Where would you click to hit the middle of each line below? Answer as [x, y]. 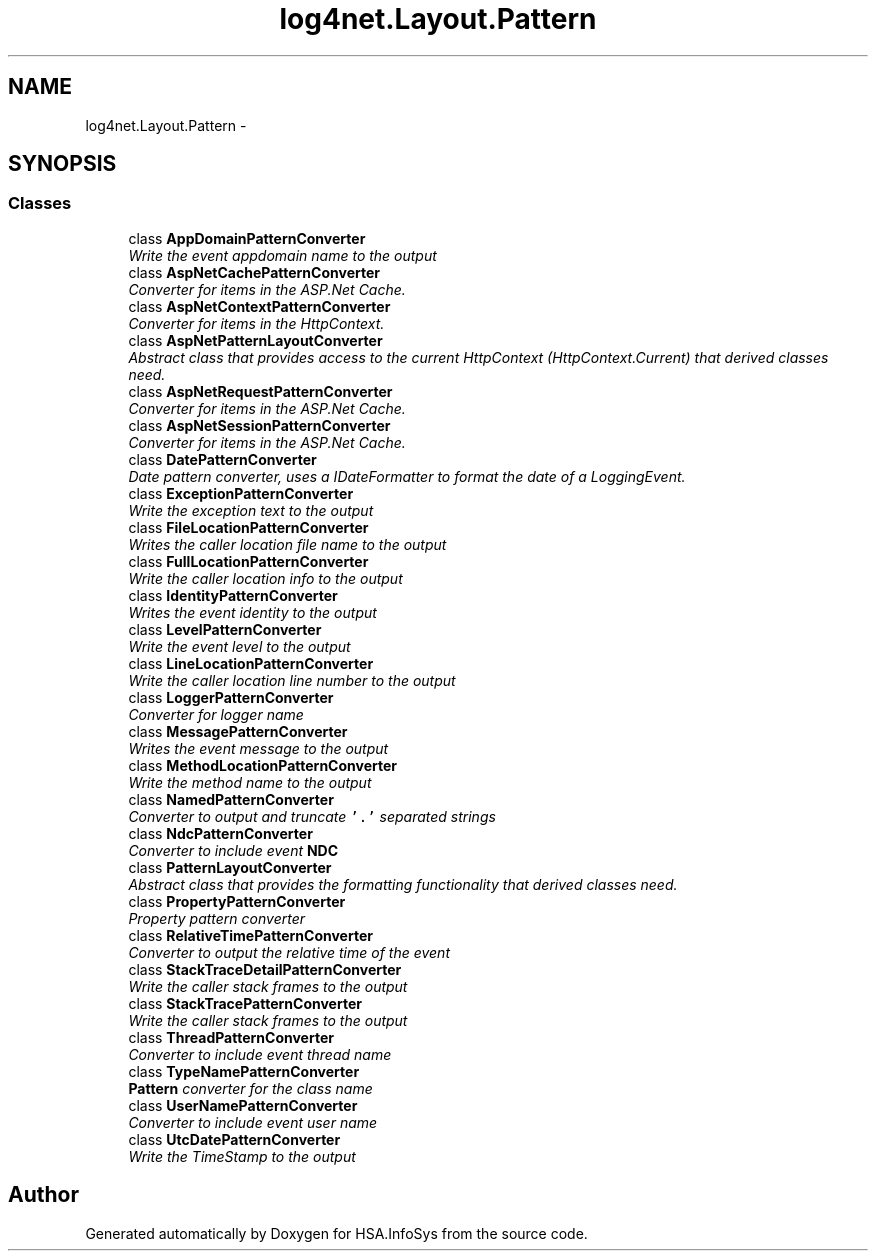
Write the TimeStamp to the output [242, 1156]
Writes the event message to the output [258, 748]
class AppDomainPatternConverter [247, 238]
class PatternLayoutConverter [230, 867]
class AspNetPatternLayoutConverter [255, 340]
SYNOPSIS [62, 164]
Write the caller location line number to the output [292, 680]
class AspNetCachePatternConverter [254, 272]
